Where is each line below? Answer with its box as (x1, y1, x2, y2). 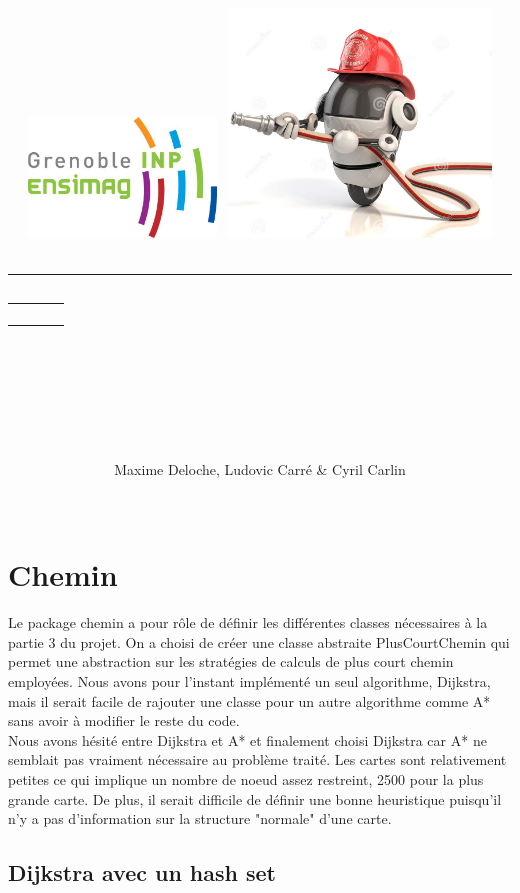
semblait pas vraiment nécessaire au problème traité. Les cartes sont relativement (8, 749, 507, 770)
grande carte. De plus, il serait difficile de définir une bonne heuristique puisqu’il (8, 788, 502, 809)
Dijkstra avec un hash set (8, 857, 277, 888)
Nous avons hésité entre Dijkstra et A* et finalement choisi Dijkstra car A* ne (8, 729, 487, 750)
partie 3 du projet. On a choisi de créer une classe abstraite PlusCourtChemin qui (8, 631, 510, 652)
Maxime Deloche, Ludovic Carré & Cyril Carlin (114, 459, 406, 480)
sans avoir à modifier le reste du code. (8, 710, 240, 731)
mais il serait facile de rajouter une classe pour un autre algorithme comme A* (8, 690, 491, 711)
